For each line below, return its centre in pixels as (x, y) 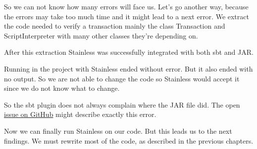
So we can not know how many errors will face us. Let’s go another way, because (126, 6)
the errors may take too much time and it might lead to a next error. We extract (127, 16)
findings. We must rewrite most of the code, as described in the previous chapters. (129, 140)
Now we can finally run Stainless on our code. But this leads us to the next (118, 130)
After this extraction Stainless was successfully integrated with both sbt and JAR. (129, 52)
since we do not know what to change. (62, 88)
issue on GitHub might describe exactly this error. (80, 114)
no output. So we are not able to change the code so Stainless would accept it (122, 78)
